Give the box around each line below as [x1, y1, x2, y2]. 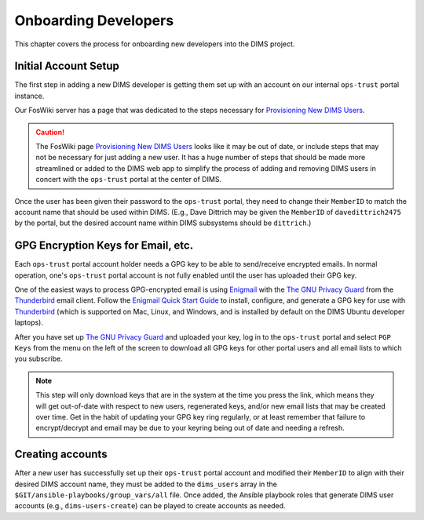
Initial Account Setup [14, 60, 119, 73]
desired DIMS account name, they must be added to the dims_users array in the [14, 479, 278, 489]
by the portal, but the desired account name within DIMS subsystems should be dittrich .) [14, 218, 312, 227]
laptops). [14, 318, 43, 327]
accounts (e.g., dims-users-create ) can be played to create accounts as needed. [14, 501, 286, 511]
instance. [14, 91, 45, 100]
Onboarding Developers [14, 12, 174, 29]
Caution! [35, 127, 65, 136]
